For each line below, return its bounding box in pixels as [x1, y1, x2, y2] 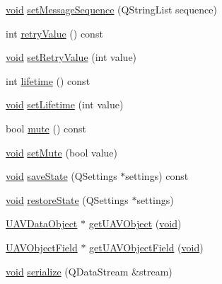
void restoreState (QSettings [6, 192, 129, 207]
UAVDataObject [6, 216, 78, 231]
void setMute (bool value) [6, 144, 118, 159]
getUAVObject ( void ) [88, 216, 182, 231]
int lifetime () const [6, 73, 90, 88]
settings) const [125, 169, 189, 183]
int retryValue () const [6, 25, 103, 40]
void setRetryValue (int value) [6, 50, 137, 64]
